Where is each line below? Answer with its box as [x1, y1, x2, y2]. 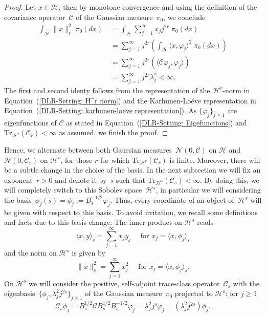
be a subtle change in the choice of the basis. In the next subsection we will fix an [4, 164, 261, 175]
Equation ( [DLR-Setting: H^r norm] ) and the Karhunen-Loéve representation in [4, 95, 256, 105]
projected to [174, 288, 213, 299]
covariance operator [4, 11, 65, 22]
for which [100, 154, 129, 165]
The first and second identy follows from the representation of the [4, 84, 210, 95]
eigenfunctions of [4, 117, 57, 128]
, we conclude [163, 11, 206, 22]
